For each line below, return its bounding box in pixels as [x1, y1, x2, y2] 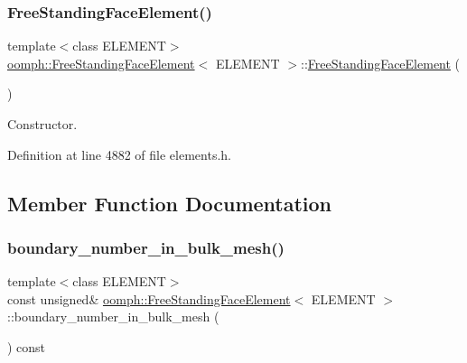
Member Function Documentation [7, 189, 332, 217]
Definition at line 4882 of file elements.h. [7, 144, 231, 163]
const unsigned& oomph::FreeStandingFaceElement [7, 289, 291, 308]
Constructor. [7, 115, 78, 133]
